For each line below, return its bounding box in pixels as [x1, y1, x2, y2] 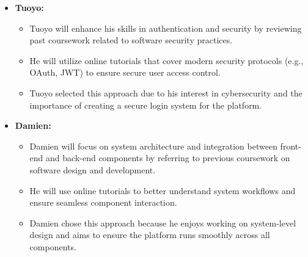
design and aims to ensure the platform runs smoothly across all [29, 228, 270, 241]
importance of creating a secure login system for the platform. [29, 98, 262, 111]
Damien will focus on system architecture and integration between [29, 139, 277, 152]
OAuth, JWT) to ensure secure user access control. [29, 66, 221, 79]
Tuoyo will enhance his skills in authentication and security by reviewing [29, 21, 302, 34]
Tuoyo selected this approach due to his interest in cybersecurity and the [29, 86, 302, 99]
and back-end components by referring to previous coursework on [46, 151, 290, 164]
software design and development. [29, 163, 156, 176]
